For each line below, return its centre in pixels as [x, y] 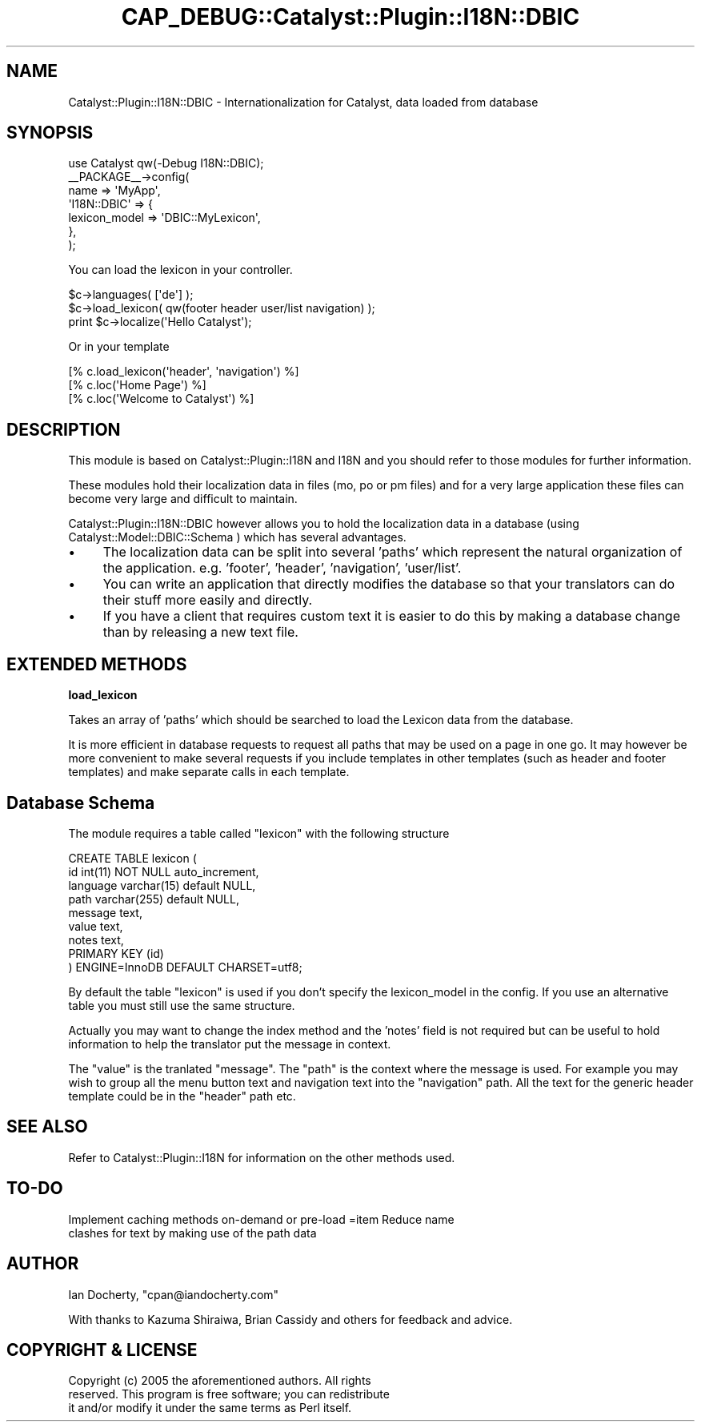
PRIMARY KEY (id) [116, 953]
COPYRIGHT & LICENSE [102, 1350]
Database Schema [81, 802]
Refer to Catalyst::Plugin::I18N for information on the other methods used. [262, 1157]
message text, [105, 912]
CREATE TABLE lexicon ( [132, 858]
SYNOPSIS [50, 133]
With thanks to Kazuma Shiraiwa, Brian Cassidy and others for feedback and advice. [290, 1319]
